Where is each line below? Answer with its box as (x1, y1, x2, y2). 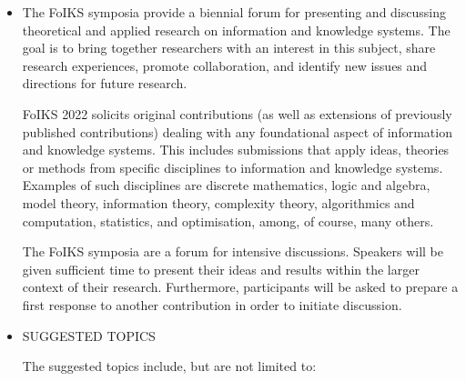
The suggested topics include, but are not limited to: (22, 356, 317, 376)
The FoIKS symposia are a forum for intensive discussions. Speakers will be (22, 242, 443, 261)
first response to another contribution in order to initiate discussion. (22, 295, 402, 314)
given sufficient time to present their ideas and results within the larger (22, 259, 420, 278)
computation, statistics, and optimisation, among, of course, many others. (22, 211, 434, 230)
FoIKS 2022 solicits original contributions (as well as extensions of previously (22, 104, 452, 123)
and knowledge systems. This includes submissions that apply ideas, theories (22, 140, 450, 159)
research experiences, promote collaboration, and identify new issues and (22, 55, 428, 75)
